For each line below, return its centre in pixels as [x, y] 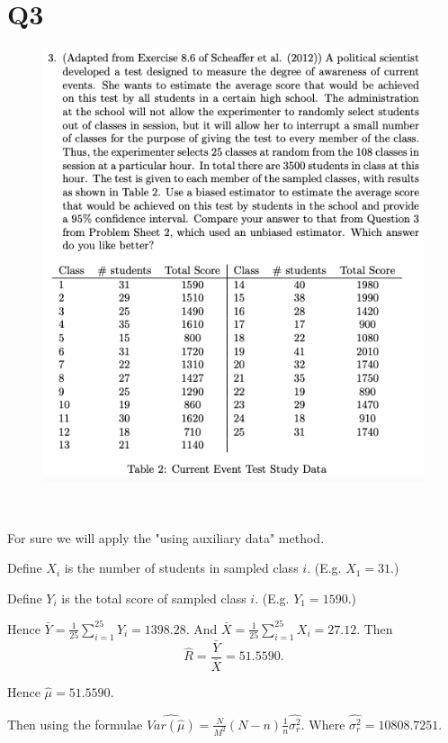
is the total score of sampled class [154, 598]
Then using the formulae [75, 724]
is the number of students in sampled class [181, 568]
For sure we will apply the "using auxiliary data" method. [166, 537]
